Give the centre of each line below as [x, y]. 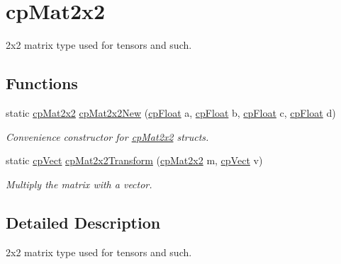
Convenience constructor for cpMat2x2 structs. [107, 136]
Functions [42, 83]
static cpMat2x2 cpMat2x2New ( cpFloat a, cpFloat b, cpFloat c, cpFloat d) [171, 112]
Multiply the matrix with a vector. [79, 184]
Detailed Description [83, 222]
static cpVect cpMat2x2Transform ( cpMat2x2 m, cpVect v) [134, 160]
